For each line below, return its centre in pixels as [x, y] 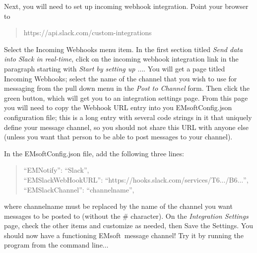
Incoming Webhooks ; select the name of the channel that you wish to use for [121, 78]
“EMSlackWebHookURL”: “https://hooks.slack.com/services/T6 [122, 179]
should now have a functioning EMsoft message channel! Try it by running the [124, 235]
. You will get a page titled [184, 68]
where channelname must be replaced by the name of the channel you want [118, 206]
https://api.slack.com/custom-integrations [88, 32]
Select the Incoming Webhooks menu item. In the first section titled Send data [124, 49]
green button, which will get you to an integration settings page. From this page [126, 97]
